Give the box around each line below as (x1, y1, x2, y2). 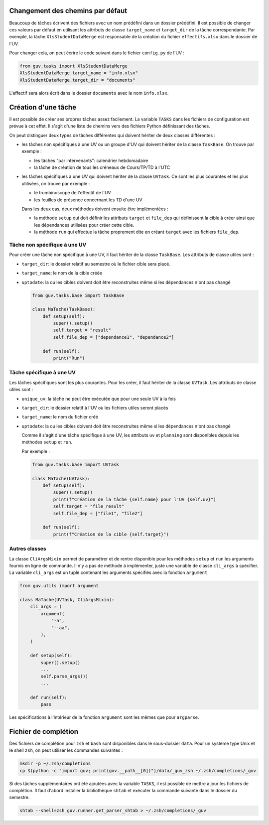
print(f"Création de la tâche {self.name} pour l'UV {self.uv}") (53, 496, 216, 502)
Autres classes (9, 546, 47, 552)
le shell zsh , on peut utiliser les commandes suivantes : (9, 747, 123, 753)
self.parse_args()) (40, 674, 88, 680)
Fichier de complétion (9, 727, 79, 736)
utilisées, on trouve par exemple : (21, 180, 90, 186)
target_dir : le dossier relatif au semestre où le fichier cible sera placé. (21, 261, 170, 267)
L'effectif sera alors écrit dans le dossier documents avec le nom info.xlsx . (9, 90, 169, 96)
